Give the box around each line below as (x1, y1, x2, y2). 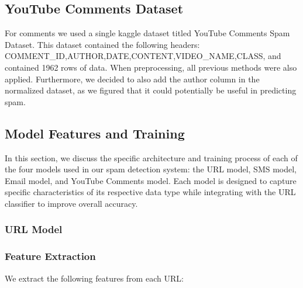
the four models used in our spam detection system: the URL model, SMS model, (5, 163, 297, 175)
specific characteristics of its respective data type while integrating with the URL (5, 186, 296, 198)
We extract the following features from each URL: (5, 272, 184, 284)
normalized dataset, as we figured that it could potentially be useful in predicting (5, 84, 297, 96)
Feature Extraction (5, 249, 96, 263)
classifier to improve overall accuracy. (5, 197, 138, 209)
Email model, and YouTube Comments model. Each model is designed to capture (5, 174, 297, 186)
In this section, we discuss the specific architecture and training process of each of (5, 151, 298, 164)
